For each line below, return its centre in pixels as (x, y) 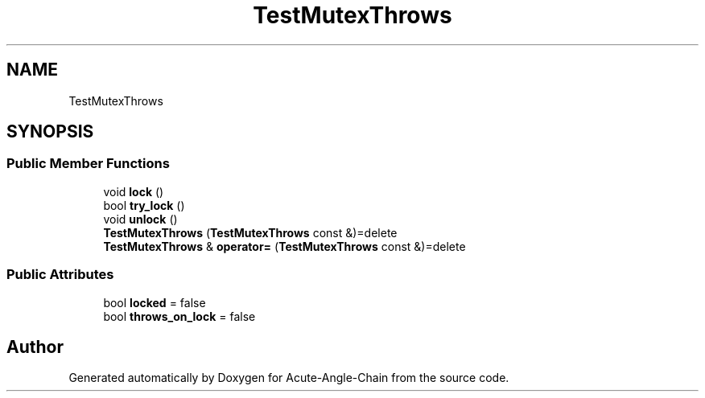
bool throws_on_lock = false (179, 316)
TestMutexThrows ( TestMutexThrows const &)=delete (250, 232)
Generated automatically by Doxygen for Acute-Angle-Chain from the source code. (289, 378)
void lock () (134, 191)
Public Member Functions (88, 164)
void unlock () (140, 219)
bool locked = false (155, 302)
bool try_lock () (144, 205)
